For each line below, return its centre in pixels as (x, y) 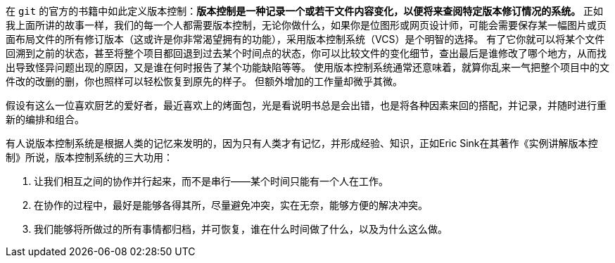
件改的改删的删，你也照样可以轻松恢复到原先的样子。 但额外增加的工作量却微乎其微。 (204, 81)
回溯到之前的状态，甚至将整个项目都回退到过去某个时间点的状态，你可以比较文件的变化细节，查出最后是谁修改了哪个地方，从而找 (306, 53)
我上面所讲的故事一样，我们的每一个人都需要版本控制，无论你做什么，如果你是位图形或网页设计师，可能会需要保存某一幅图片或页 (306, 25)
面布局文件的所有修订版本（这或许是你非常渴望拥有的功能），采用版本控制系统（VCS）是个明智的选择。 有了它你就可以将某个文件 (305, 39)
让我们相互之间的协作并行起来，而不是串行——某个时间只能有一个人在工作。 (211, 181)
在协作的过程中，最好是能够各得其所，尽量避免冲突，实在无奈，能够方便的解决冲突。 (231, 205)
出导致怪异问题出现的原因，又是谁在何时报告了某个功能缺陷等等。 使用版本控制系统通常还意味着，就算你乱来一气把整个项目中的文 (307, 67)
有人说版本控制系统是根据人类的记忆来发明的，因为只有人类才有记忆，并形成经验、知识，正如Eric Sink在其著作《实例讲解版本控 (302, 143)
